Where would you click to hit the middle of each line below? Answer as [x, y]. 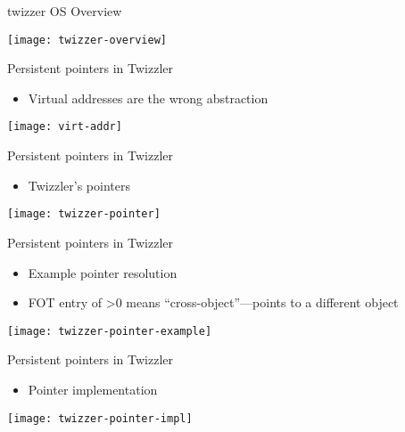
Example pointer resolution [103, 272]
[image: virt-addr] [65, 127]
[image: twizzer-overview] [87, 40]
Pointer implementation [93, 389]
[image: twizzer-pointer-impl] [100, 418]
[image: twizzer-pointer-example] [110, 331]
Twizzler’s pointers [79, 185]
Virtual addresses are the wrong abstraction [148, 98]
